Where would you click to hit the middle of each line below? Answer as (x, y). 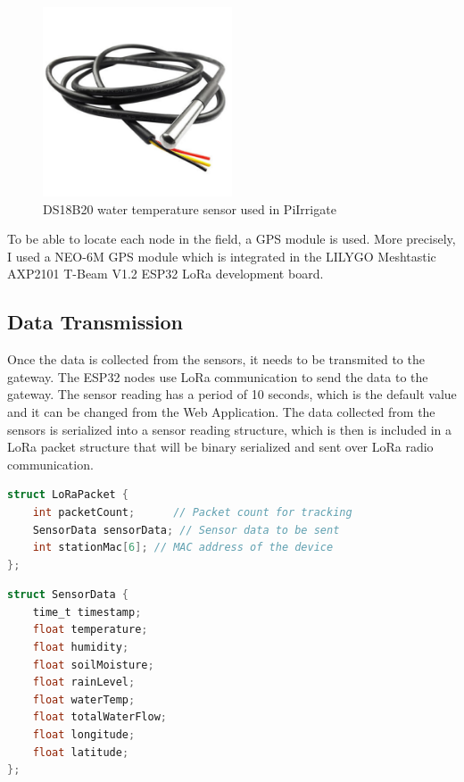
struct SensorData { (68, 595)
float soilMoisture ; (93, 665)
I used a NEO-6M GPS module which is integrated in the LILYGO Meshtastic (222, 256)
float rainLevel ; (84, 682)
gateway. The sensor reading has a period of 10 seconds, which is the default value (232, 394)
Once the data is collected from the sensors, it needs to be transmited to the (216, 359)
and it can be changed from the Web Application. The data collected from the (221, 411)
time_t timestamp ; (87, 612)
